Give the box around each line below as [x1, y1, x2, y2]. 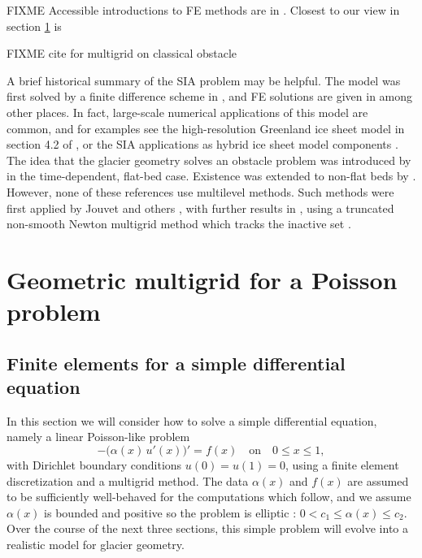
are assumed [347, 472, 409, 489]
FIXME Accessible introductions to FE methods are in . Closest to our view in [7, 2, 400, 18]
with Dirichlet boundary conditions [7, 456, 182, 474]
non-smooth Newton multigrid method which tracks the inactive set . [7, 215, 351, 232]
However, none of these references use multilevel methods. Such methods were [7, 183, 394, 200]
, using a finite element [285, 456, 399, 474]
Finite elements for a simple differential [7, 350, 346, 375]
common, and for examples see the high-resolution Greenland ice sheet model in [7, 119, 405, 136]
